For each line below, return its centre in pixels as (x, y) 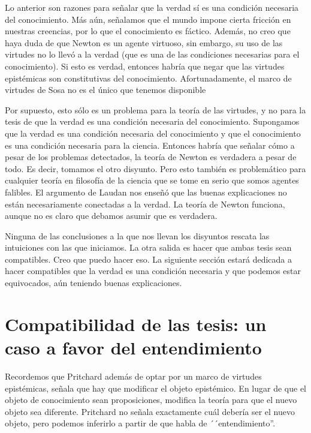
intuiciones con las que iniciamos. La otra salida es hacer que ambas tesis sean (148, 247)
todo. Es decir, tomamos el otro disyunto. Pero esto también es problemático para (155, 168)
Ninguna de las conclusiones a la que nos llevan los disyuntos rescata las (137, 235)
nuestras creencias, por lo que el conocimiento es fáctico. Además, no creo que (148, 31)
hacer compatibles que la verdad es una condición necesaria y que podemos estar (153, 271)
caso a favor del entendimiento (133, 348)
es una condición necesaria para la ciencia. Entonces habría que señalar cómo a (150, 145)
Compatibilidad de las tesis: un (136, 324)
